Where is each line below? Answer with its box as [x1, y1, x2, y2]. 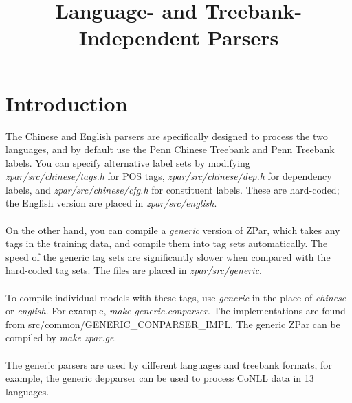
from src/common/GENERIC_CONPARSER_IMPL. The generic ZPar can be [5, 316, 340, 331]
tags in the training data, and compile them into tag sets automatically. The [5, 236, 328, 251]
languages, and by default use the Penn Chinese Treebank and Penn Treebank [5, 142, 335, 157]
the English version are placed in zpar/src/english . [5, 196, 217, 210]
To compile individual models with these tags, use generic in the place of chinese [5, 290, 346, 304]
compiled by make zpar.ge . [5, 330, 117, 345]
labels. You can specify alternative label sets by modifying [5, 155, 250, 170]
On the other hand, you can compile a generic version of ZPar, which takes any [5, 222, 340, 237]
